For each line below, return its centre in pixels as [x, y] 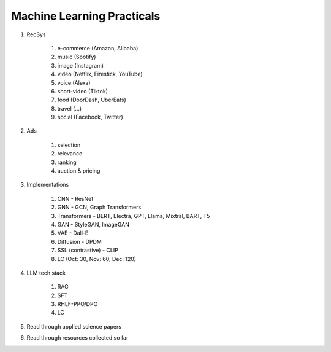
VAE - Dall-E [73, 233]
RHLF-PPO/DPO [78, 304]
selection [69, 145]
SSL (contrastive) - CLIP [88, 250]
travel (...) [70, 108]
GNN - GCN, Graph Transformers [99, 207]
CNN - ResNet [75, 198]
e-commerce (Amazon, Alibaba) [98, 48]
